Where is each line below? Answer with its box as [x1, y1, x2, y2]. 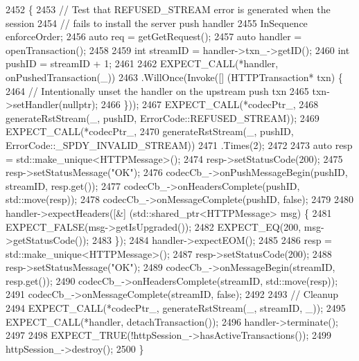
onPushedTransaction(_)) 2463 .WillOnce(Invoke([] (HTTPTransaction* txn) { [6, 69, 343, 84]
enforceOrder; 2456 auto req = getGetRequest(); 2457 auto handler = [6, 29, 302, 44]
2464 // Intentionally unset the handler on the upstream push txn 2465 [6, 83, 309, 98]
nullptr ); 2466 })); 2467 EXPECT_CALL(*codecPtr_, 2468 [62, 97, 319, 112]
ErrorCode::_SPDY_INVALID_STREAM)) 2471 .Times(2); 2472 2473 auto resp [6, 137, 353, 152]
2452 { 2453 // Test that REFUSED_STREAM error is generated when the [6, 2, 331, 16]
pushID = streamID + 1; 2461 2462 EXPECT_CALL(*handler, [6, 56, 279, 71]
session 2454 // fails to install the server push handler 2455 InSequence [6, 15, 308, 30]
